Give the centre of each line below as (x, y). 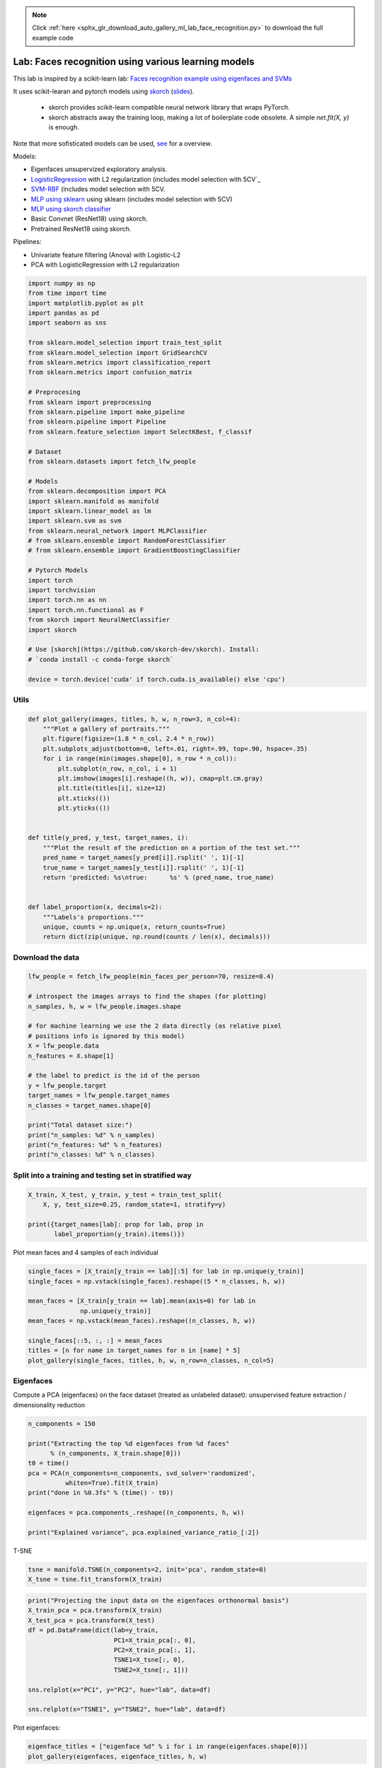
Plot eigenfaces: (37, 1728)
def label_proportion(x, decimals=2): (95, 907)
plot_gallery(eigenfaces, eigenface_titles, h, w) (118, 1756)
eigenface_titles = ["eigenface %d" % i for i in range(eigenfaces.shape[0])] (168, 1746)
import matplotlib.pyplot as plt (86, 303)
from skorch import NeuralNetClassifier (99, 620)
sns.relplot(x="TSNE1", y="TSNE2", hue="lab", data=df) (127, 1709)
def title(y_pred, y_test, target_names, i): (108, 838)
